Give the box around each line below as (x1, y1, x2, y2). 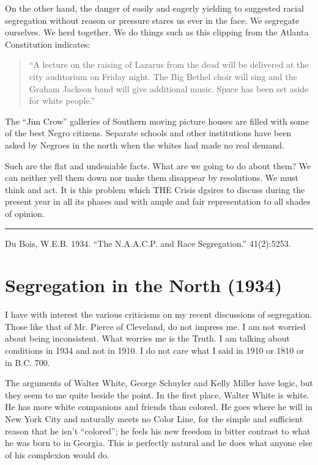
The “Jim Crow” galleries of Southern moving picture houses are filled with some (5, 114, 309, 127)
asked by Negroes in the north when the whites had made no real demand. (5, 138, 284, 151)
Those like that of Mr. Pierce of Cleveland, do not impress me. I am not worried (5, 320, 306, 332)
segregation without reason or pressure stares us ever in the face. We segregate (5, 13, 300, 26)
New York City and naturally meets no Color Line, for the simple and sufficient (5, 412, 303, 425)
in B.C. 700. (5, 356, 50, 368)
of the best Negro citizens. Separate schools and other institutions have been (5, 126, 292, 139)
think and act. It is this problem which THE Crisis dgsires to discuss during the (5, 183, 305, 196)
